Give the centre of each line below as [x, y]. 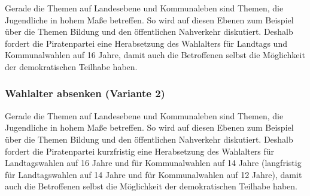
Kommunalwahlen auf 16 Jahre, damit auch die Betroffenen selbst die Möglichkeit [155, 55]
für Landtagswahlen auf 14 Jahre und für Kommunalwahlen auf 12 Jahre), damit [154, 174]
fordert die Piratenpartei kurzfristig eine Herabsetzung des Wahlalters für [140, 151]
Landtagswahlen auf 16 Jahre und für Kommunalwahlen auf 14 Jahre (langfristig [153, 163]
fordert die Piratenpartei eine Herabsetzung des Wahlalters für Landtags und [146, 43]
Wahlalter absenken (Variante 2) [85, 93]
